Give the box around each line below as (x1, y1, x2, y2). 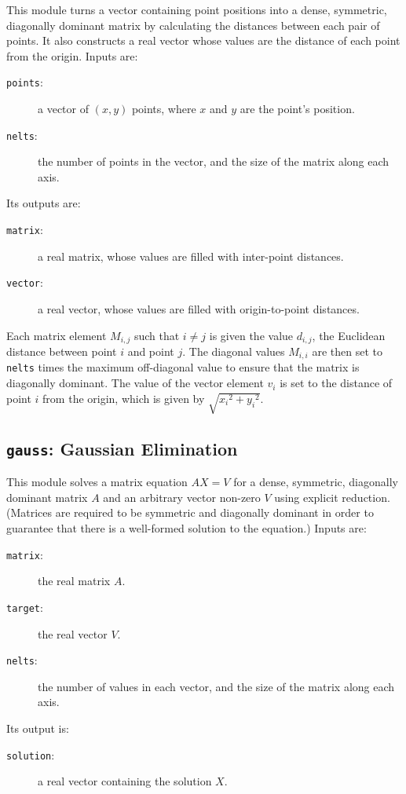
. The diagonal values (182, 343, 285, 360)
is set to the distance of (280, 375, 393, 391)
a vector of (38, 101, 89, 117)
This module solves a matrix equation (6, 474, 188, 490)
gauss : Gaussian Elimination (6, 436, 238, 460)
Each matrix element (6, 327, 107, 343)
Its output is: (6, 719, 69, 736)
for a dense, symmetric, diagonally (233, 474, 398, 490)
